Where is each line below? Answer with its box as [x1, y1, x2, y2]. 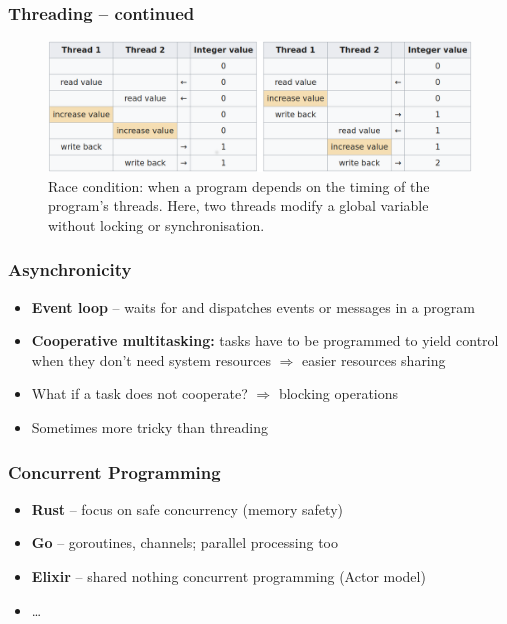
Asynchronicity [8, 257, 132, 282]
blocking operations [278, 383, 399, 404]
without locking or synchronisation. [48, 214, 265, 235]
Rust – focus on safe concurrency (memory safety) [31, 498, 343, 519]
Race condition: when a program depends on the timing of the [48, 175, 430, 196]
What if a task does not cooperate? [31, 383, 248, 404]
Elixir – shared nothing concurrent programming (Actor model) [31, 566, 426, 587]
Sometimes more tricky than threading [31, 417, 269, 438]
